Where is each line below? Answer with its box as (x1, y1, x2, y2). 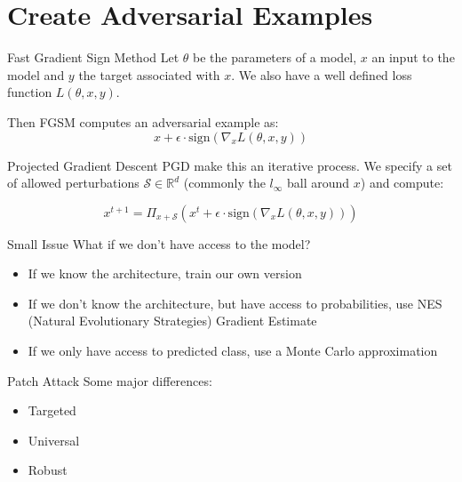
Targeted (28, 401, 76, 420)
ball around (287, 173, 350, 192)
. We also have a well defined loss (231, 65, 412, 84)
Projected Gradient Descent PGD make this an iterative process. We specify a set (7, 156, 452, 174)
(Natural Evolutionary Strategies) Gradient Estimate (28, 311, 317, 330)
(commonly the (183, 173, 266, 192)
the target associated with (78, 65, 220, 84)
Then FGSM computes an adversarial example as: (7, 112, 279, 131)
